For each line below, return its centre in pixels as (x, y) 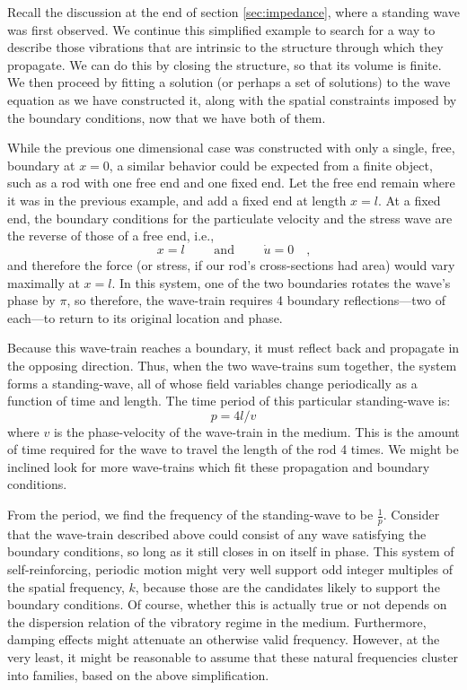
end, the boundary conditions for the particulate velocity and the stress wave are (230, 218)
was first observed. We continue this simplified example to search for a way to (221, 29)
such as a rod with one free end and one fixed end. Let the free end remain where (231, 183)
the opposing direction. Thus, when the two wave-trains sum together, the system (232, 365)
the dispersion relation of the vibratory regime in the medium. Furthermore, (217, 621)
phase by (31, 300)
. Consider (411, 515)
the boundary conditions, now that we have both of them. (167, 117)
